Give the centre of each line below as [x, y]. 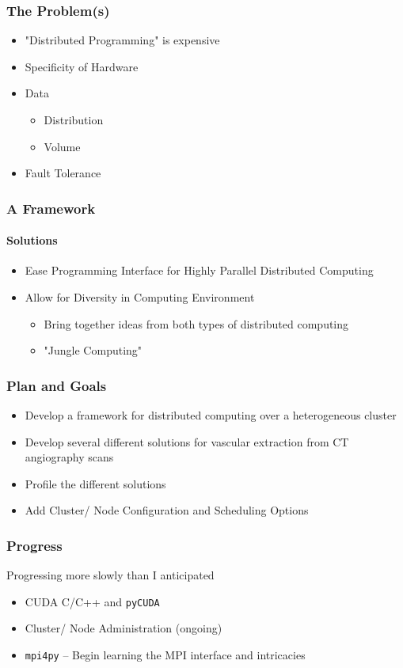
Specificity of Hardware [82, 66]
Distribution [74, 120]
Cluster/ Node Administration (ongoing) [124, 628]
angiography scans [69, 457]
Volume [62, 146]
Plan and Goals [57, 385]
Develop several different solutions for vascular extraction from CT [187, 441]
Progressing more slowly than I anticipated [110, 575]
